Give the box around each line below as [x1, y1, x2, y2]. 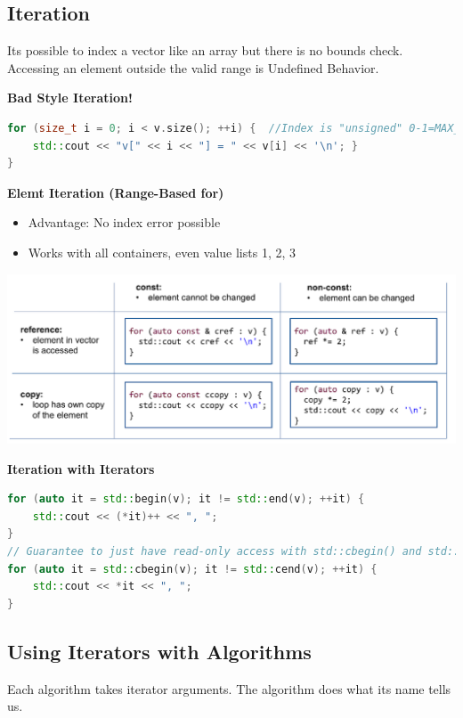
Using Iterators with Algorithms [7, 637, 312, 665]
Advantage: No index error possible [28, 213, 221, 232]
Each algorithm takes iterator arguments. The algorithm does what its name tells [7, 679, 451, 698]
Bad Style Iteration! [7, 88, 133, 107]
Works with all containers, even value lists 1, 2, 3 [28, 242, 296, 261]
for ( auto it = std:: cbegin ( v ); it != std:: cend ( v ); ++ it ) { [7, 562, 378, 575]
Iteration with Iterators [7, 459, 155, 477]
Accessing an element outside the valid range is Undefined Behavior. [7, 58, 379, 77]
